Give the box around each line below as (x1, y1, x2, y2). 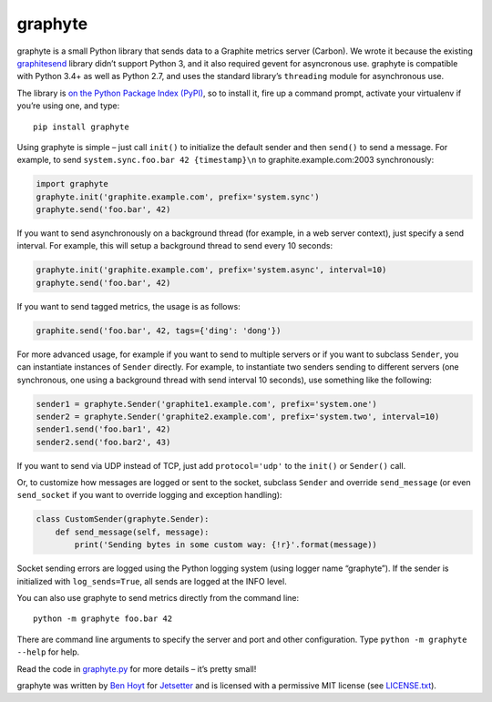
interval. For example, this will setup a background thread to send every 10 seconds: (16, 240, 333, 251)
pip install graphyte (33, 121, 129, 132)
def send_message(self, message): (55, 526, 210, 537)
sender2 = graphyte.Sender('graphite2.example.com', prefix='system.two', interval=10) (36, 411, 440, 422)
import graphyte (36, 178, 109, 189)
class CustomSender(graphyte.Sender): (36, 514, 210, 524)
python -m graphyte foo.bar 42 (33, 614, 173, 624)
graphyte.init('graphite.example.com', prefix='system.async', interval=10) (36, 265, 387, 275)
